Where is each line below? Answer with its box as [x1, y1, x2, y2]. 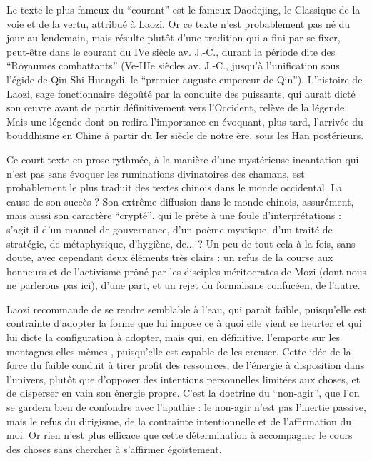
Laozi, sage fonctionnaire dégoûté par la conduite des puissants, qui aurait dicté [6, 86, 356, 101]
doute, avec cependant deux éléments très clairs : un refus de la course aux [6, 250, 333, 265]
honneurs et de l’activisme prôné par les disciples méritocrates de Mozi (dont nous [6, 263, 366, 278]
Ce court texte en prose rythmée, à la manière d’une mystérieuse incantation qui [6, 151, 359, 166]
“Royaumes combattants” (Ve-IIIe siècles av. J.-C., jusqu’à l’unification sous [6, 58, 340, 73]
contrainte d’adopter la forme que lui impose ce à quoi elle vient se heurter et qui [6, 315, 362, 330]
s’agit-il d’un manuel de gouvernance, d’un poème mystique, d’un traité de [6, 221, 333, 236]
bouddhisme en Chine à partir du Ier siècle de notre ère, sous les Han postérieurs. [6, 128, 364, 143]
